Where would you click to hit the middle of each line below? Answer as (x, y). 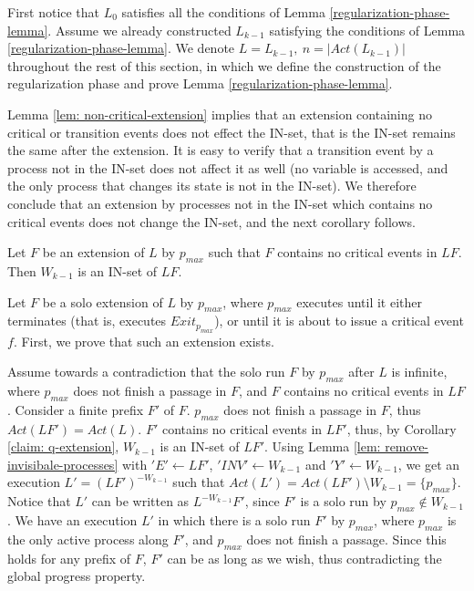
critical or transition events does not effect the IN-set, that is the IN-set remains (232, 132)
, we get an (429, 464)
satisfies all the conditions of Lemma (223, 12)
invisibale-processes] (63, 464)
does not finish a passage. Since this (346, 539)
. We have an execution (72, 520)
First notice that (54, 12)
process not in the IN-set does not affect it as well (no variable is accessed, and (228, 167)
